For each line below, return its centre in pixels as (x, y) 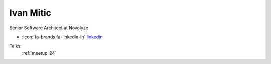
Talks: (16, 46)
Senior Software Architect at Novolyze (49, 28)
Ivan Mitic (30, 13)
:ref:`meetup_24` (39, 53)
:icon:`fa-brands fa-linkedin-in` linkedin (62, 37)
